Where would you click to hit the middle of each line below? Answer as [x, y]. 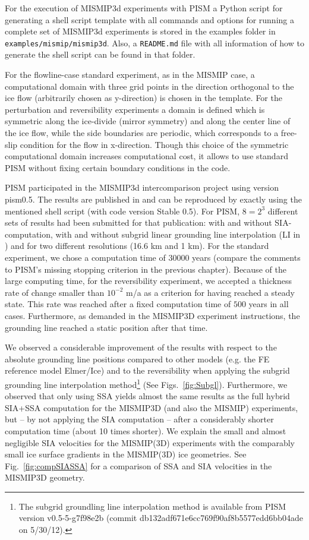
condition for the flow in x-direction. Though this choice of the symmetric [154, 144]
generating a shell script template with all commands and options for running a [149, 19]
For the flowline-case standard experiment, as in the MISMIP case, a [130, 75]
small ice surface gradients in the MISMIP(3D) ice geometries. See [126, 454]
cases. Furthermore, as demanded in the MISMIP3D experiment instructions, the [152, 315]
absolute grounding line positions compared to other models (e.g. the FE [137, 359]
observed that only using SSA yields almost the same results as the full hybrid [147, 396]
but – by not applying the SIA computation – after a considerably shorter [139, 419]
